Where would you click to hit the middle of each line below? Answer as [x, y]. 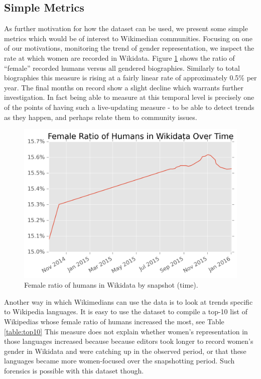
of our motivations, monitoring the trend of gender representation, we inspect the [129, 48]
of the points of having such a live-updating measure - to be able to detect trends [129, 107]
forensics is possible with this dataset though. [74, 370]
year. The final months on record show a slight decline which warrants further [124, 87]
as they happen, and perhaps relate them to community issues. [101, 117]
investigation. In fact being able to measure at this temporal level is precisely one [129, 97]
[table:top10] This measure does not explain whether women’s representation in [126, 331]
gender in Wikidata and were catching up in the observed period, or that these [125, 351]
